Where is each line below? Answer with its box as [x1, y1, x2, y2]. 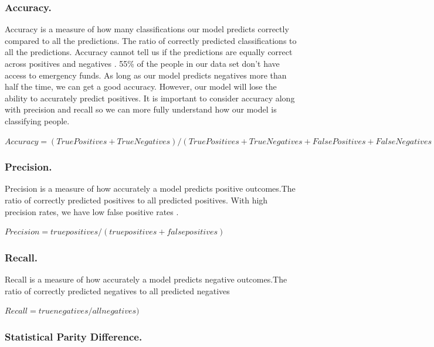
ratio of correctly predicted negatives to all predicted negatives [5, 284, 230, 297]
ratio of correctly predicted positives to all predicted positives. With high [5, 193, 268, 206]
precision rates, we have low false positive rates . [5, 205, 179, 217]
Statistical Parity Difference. [5, 329, 143, 343]
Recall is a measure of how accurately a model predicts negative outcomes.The [5, 273, 287, 285]
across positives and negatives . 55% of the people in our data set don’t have [5, 57, 280, 69]
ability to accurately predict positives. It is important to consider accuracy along [5, 91, 295, 104]
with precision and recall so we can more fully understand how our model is [5, 103, 277, 115]
